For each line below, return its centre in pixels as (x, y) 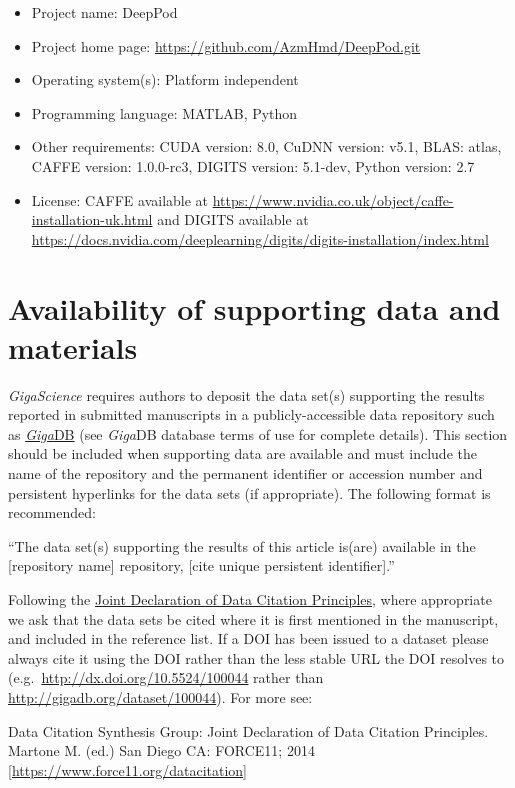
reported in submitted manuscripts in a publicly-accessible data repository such (251, 414)
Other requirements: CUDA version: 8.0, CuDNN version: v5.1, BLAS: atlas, (266, 146)
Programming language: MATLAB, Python (164, 112)
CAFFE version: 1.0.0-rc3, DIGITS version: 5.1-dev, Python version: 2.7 (253, 165)
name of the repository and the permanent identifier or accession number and (245, 473)
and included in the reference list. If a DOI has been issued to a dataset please (248, 638)
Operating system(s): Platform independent (165, 79)
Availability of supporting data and (254, 307)
